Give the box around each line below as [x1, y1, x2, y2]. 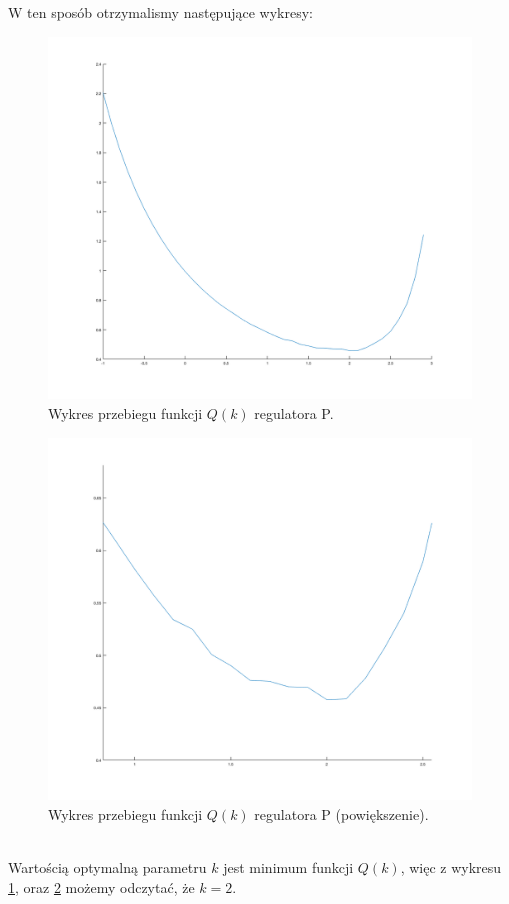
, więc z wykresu [400, 857, 502, 877]
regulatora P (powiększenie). [254, 803, 429, 824]
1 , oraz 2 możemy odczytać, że [8, 876, 195, 897]
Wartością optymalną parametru [8, 857, 207, 877]
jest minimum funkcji [223, 857, 354, 877]
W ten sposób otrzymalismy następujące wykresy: [8, 2, 313, 22]
